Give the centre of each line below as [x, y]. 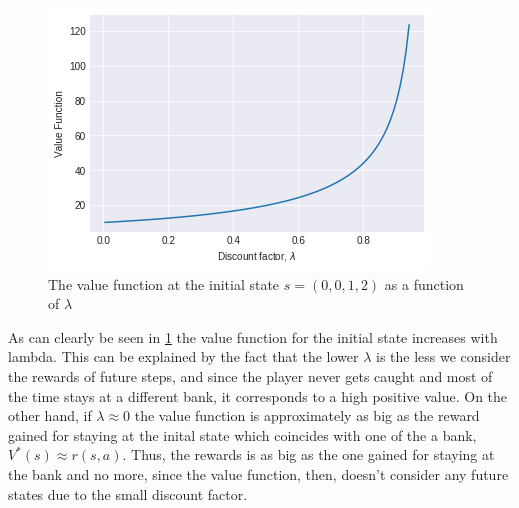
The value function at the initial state [164, 283]
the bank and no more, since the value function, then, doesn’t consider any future [258, 473]
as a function [424, 283]
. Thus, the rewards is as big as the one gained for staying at [308, 454]
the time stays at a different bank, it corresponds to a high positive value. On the [258, 395]
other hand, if [50, 415]
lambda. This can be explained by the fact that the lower [183, 356]
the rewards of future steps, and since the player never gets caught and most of [250, 375]
